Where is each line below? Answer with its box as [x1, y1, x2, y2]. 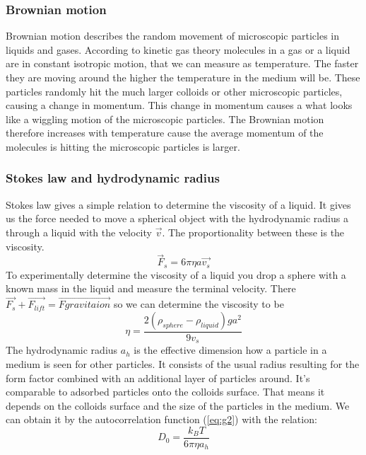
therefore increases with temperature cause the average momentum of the [6, 125, 324, 140]
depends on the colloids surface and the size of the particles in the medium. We [6, 398, 350, 413]
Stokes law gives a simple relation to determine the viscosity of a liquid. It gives [6, 197, 351, 212]
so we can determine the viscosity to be [113, 296, 284, 311]
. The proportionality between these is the [162, 224, 345, 239]
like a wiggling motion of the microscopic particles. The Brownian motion [6, 111, 324, 126]
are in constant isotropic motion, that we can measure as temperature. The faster [6, 56, 359, 71]
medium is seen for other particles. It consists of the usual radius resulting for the [6, 356, 360, 371]
